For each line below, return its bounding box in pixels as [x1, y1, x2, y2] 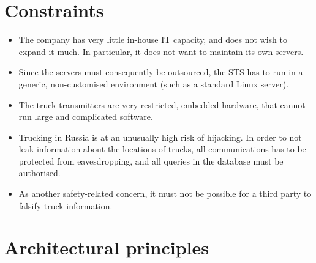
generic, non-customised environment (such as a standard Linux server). [18, 77, 289, 90]
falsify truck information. [18, 199, 113, 212]
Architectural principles [4, 235, 209, 260]
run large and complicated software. [18, 110, 153, 123]
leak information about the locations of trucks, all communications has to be [18, 143, 306, 155]
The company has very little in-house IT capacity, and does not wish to [18, 33, 288, 46]
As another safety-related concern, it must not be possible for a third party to [18, 187, 312, 200]
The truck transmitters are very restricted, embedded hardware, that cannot [18, 98, 306, 111]
